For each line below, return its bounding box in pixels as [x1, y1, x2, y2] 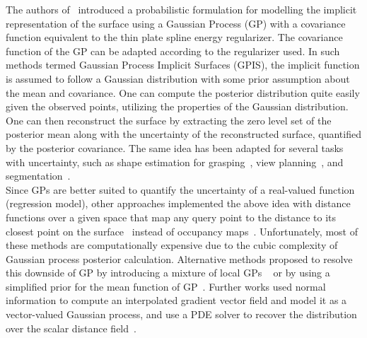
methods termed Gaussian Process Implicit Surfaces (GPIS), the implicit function [6, 57, 360, 72]
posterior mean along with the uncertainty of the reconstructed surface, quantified [6, 127, 361, 141]
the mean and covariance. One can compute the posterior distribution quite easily [6, 85, 360, 100]
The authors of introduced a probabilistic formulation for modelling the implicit [6, 2, 357, 16]
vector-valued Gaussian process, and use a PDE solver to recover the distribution [6, 307, 357, 322]
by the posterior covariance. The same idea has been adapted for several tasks [6, 140, 344, 155]
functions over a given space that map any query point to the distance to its [6, 209, 337, 224]
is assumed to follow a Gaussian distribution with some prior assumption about [6, 71, 350, 86]
